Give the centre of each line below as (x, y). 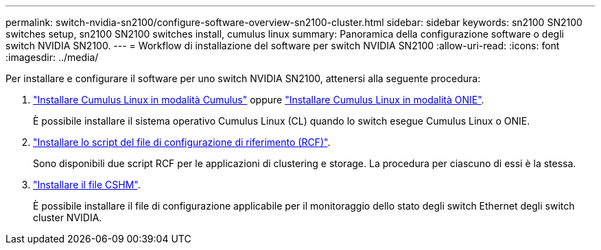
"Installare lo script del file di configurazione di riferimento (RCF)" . (182, 142)
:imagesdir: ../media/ (52, 57)
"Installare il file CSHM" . (87, 185)
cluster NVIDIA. (68, 217)
